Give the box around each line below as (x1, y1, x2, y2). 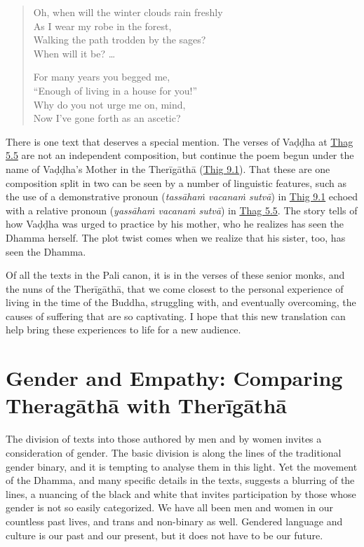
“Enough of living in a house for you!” (33, 83, 198, 97)
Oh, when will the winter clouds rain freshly (33, 5, 223, 19)
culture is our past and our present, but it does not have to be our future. (6, 527, 323, 542)
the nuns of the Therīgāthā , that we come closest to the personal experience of (6, 281, 344, 296)
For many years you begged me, (33, 69, 170, 84)
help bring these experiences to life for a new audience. (6, 322, 241, 337)
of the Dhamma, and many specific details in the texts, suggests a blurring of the (6, 473, 355, 487)
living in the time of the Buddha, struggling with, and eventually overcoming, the (6, 295, 356, 310)
